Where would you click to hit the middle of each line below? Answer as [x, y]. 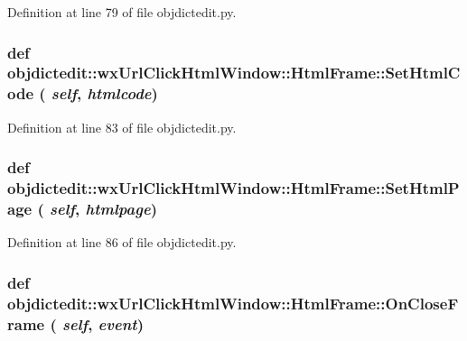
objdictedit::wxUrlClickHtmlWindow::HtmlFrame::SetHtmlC [234, 73]
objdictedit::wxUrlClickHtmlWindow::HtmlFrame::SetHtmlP [233, 188]
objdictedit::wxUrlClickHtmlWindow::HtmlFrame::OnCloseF [233, 303]
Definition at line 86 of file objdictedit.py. [122, 242]
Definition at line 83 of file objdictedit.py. [122, 127]
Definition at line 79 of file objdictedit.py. [122, 12]
